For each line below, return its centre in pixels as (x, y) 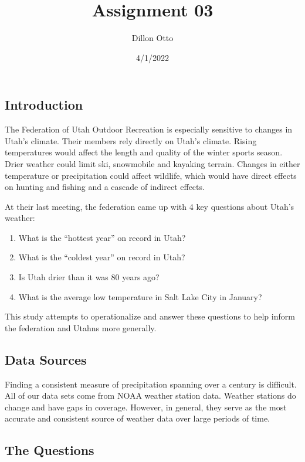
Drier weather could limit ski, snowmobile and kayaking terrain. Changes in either (152, 163)
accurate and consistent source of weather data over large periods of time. (138, 418)
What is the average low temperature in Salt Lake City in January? (140, 296)
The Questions (50, 450)
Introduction (44, 105)
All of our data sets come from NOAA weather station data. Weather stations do (150, 395)
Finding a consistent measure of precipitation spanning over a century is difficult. (151, 384)
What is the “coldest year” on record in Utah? (102, 257)
